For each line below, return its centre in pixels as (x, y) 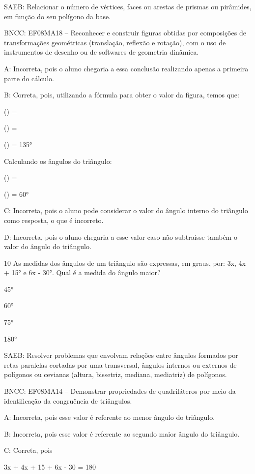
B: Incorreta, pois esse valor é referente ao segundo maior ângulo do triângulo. (122, 433)
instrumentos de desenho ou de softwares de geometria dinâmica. (101, 52)
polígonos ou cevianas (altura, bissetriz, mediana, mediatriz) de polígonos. (115, 374)
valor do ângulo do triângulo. (48, 246)
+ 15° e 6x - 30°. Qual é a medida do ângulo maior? (82, 272)
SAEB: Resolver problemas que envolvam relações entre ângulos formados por (121, 355)
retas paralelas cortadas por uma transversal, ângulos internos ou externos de (120, 364)
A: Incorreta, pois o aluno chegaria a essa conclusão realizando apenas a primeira (126, 68)
